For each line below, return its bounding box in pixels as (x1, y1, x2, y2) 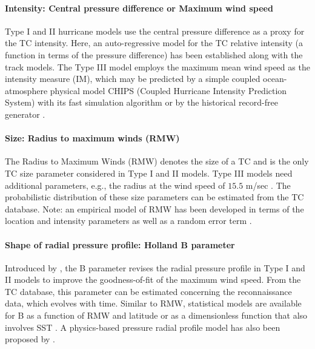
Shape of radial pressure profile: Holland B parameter (5, 238, 235, 251)
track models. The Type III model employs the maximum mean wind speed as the (5, 60, 310, 73)
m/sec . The (245, 178, 291, 191)
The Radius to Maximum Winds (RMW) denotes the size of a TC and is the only (5, 155, 309, 168)
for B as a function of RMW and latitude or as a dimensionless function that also (5, 309, 308, 322)
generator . (5, 107, 45, 120)
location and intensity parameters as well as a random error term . (5, 214, 252, 227)
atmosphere (5, 84, 48, 97)
